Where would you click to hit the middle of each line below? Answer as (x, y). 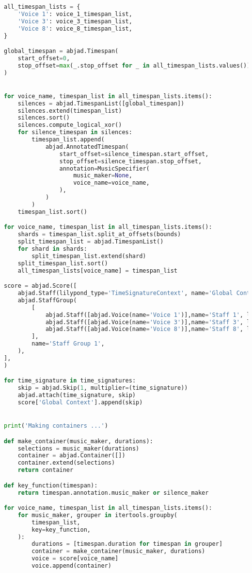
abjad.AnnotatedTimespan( (87, 147)
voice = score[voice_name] (75, 559)
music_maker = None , (103, 176)
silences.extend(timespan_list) (70, 111)
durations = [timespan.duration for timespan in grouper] (127, 544)
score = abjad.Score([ (40, 286)
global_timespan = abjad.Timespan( (61, 51)
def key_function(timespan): (51, 485)
